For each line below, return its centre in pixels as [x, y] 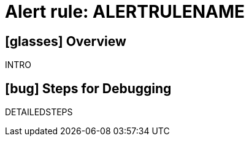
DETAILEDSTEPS [39, 112]
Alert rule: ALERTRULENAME [125, 12]
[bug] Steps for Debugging [88, 88]
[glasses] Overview [66, 41]
